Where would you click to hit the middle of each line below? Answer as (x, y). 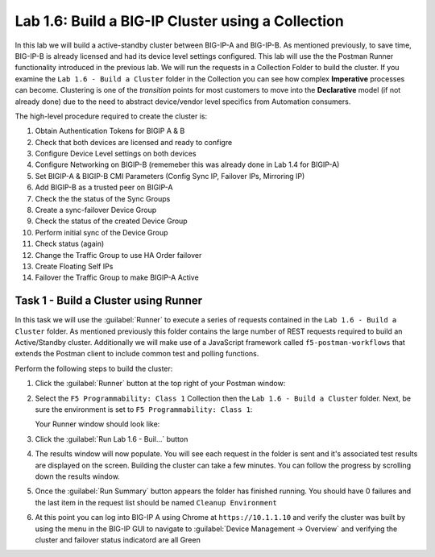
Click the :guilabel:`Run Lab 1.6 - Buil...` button (112, 439)
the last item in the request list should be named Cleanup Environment (156, 502)
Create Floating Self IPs (74, 266)
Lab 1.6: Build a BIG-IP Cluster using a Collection (179, 21)
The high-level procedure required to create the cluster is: (111, 116)
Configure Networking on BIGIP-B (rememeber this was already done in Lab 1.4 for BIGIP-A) (187, 164)
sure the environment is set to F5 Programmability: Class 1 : (144, 409)
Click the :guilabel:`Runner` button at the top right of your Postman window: (160, 384)
